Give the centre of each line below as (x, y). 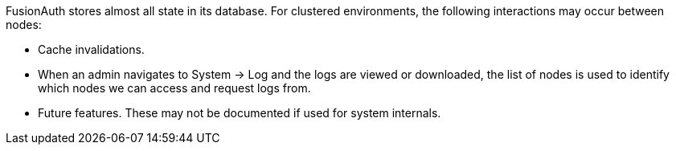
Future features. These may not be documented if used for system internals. (240, 113)
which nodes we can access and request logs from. (174, 88)
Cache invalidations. (91, 49)
